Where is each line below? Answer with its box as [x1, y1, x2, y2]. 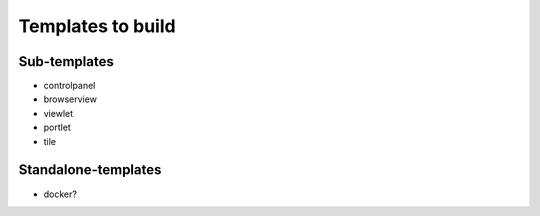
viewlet [43, 107, 74, 119]
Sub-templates [18, 53, 114, 70]
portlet [43, 121, 72, 134]
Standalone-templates [18, 161, 162, 179]
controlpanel [43, 80, 96, 92]
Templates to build [18, 15, 176, 37]
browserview [43, 93, 97, 105]
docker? [43, 188, 77, 200]
